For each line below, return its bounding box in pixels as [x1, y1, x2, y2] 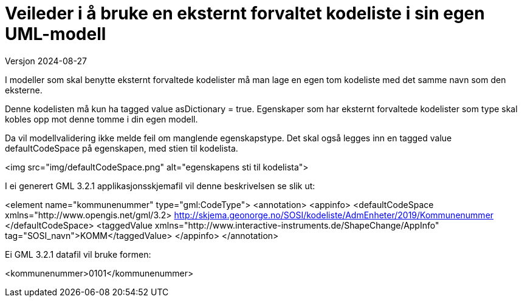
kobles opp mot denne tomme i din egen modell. [5, 113, 198, 124]
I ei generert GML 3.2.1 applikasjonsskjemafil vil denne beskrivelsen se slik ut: [5, 180, 315, 191]
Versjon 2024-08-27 [5, 55, 87, 66]
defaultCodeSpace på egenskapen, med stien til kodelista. [5, 143, 238, 153]
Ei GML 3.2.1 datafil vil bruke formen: [5, 249, 151, 260]
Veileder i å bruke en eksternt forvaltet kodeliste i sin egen [5, 3, 485, 24]
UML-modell [5, 24, 106, 44]
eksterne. [5, 84, 43, 95]
